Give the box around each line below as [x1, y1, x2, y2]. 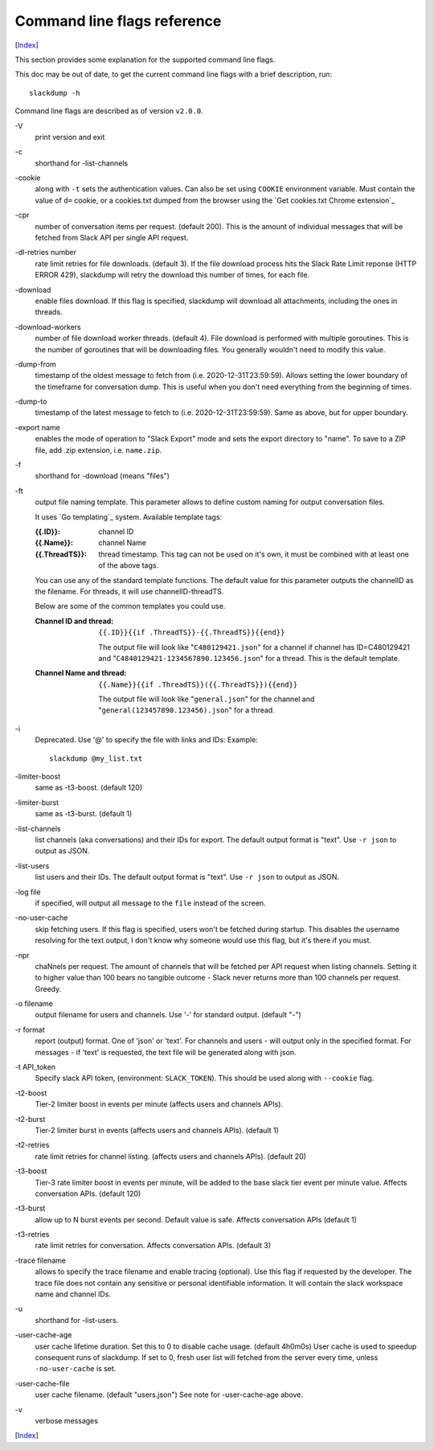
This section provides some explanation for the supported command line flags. [14, 55, 276, 64]
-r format [14, 1025, 46, 1034]
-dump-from [14, 359, 56, 369]
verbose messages [35, 1415, 98, 1425]
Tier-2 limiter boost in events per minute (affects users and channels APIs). [35, 1099, 284, 1109]
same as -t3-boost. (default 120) [35, 783, 143, 792]
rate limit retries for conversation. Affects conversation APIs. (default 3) [35, 1241, 272, 1251]
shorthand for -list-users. [35, 1315, 119, 1325]
